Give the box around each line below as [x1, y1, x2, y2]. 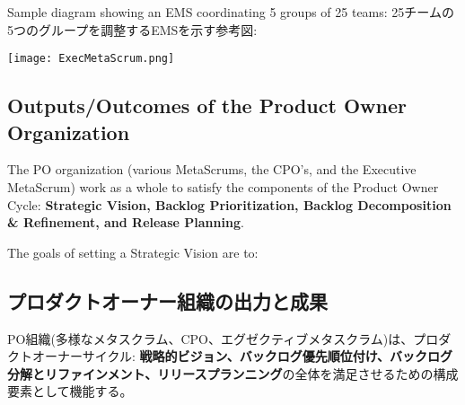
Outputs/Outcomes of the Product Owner [7, 92, 407, 119]
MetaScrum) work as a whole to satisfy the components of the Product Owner [7, 178, 439, 197]
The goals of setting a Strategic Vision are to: [7, 242, 259, 261]
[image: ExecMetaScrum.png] [7, 52, 175, 66]
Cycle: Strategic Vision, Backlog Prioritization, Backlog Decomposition [7, 195, 452, 214]
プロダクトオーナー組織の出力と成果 [7, 286, 328, 314]
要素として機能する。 [7, 382, 133, 401]
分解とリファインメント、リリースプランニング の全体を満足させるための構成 [7, 364, 459, 383]
